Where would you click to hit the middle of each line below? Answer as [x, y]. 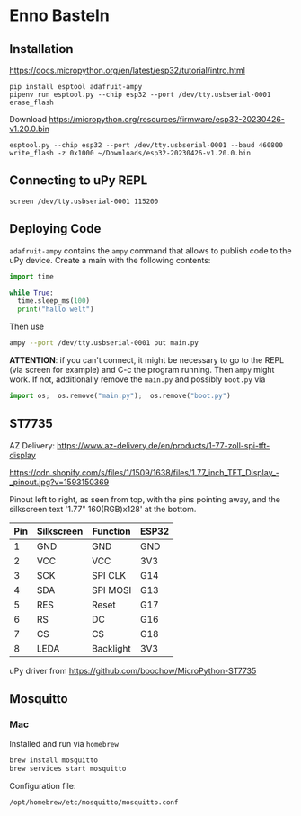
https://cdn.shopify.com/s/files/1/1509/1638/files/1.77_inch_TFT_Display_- [145, 472]
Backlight [111, 648]
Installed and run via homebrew [64, 744]
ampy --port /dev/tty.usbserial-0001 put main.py [104, 343]
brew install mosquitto [54, 760]
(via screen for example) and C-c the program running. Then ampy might [142, 370]
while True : [31, 293]
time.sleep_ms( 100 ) [54, 301]
